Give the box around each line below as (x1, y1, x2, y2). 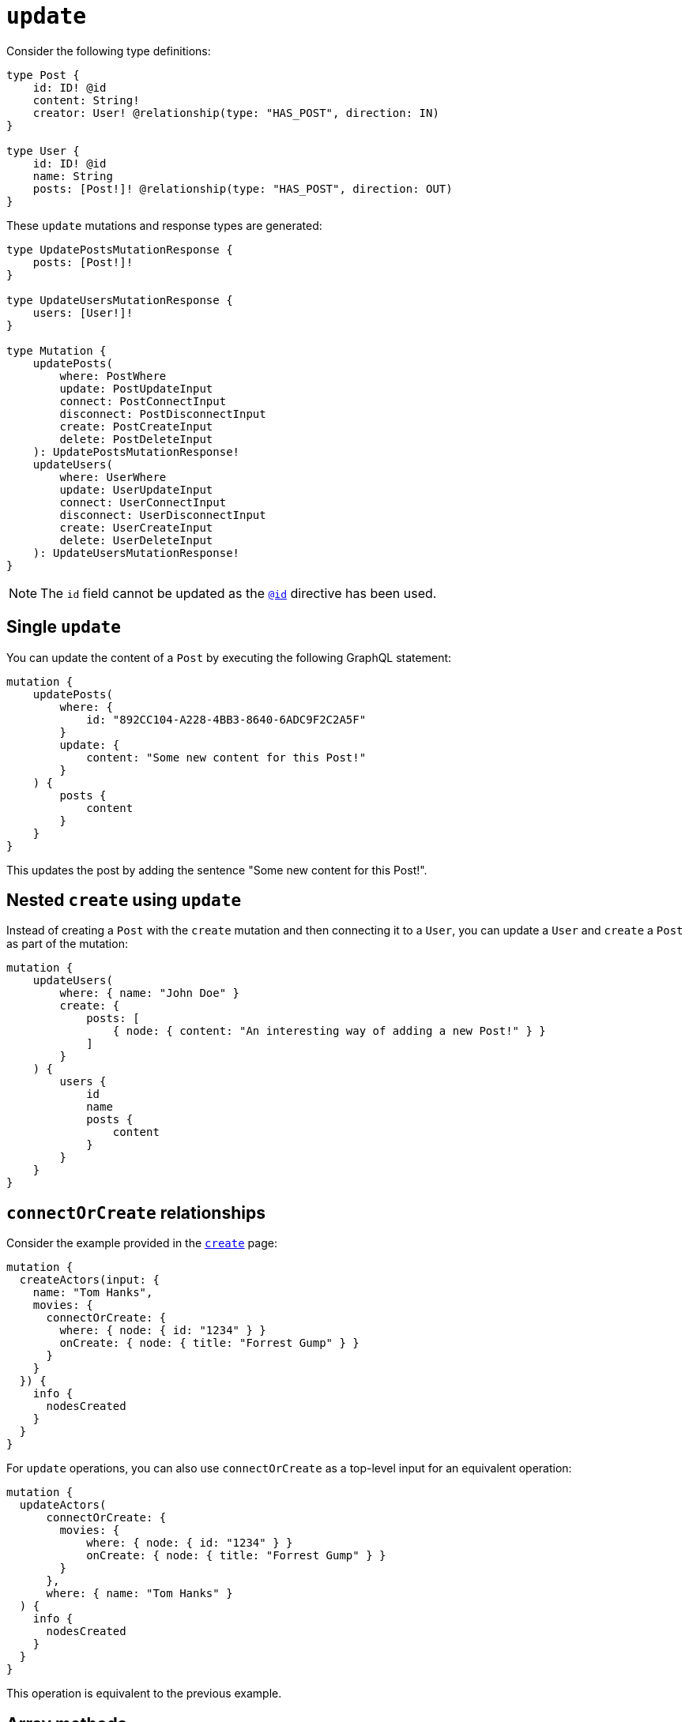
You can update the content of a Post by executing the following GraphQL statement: (6, 650, 452, 664)
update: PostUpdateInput (59, 382, 213, 395)
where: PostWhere (59, 369, 167, 382)
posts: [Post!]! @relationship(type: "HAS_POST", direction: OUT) (32, 182, 453, 195)
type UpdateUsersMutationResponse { (6, 293, 233, 306)
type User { (6, 144, 80, 157)
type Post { (6, 68, 80, 81)
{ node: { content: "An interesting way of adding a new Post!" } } (112, 1025, 546, 1038)
